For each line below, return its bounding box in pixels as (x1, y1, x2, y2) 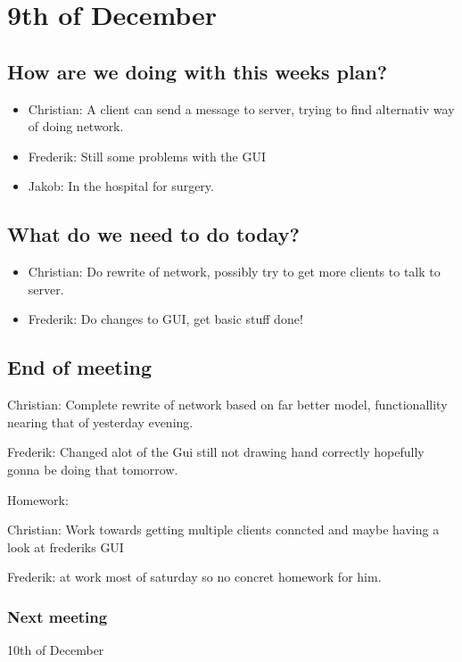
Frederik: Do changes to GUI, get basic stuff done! (28, 310, 303, 328)
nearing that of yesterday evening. (7, 412, 194, 431)
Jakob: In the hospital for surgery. (28, 177, 214, 195)
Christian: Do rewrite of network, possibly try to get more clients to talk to (28, 262, 441, 281)
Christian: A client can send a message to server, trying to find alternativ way (28, 99, 455, 118)
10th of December (7, 641, 104, 659)
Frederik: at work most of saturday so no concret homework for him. (7, 567, 382, 586)
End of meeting (7, 353, 153, 381)
